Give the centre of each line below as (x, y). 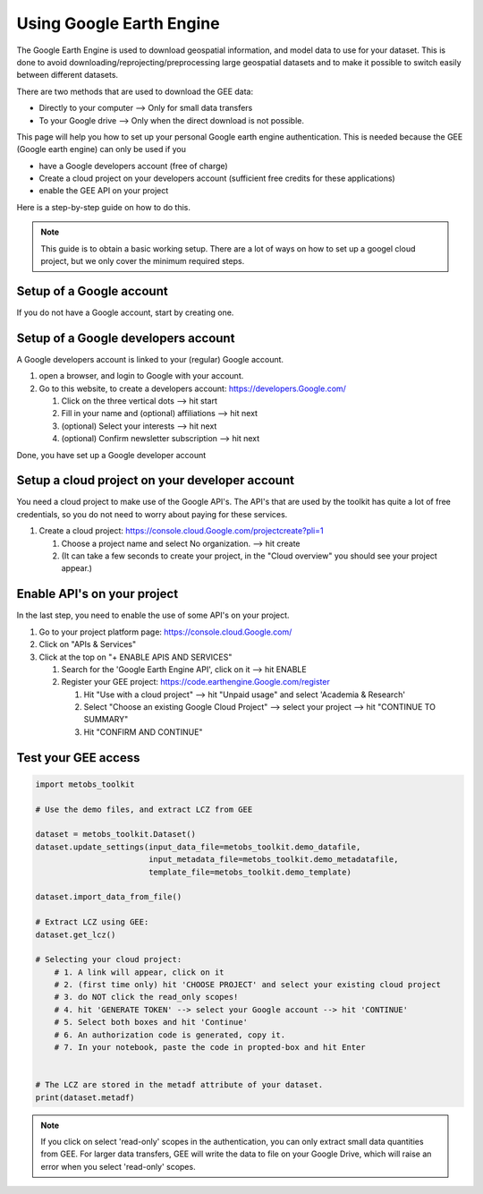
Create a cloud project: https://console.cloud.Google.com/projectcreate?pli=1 (181, 531)
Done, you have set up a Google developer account (111, 455)
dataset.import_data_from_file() (109, 897)
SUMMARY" (106, 720)
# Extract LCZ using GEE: (92, 922)
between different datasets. (68, 75)
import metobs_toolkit (85, 784)
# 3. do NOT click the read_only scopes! (146, 997)
